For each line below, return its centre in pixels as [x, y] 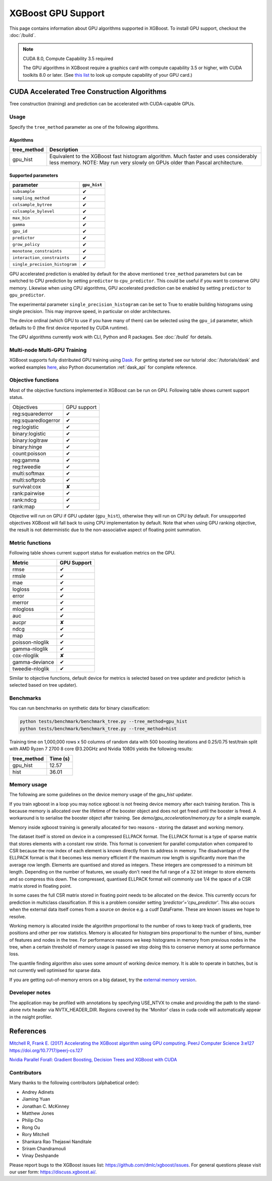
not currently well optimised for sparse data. [55, 970]
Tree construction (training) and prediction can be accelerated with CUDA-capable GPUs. [102, 104]
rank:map [24, 506]
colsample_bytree [32, 205]
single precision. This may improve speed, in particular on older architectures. [90, 311]
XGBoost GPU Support [57, 13]
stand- [254, 1003]
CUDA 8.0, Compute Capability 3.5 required [68, 59]
